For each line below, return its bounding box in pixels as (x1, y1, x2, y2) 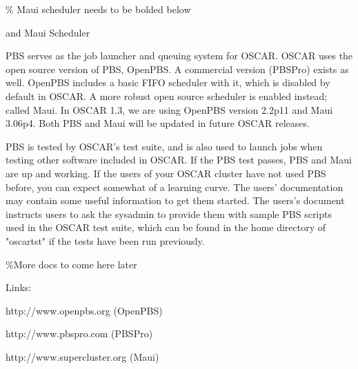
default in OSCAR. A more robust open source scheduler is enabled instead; (6, 88, 328, 103)
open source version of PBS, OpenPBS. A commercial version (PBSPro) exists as (6, 61, 349, 76)
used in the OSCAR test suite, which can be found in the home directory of (6, 220, 326, 235)
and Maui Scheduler (6, 25, 90, 39)
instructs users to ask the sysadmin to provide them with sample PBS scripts (6, 206, 332, 221)
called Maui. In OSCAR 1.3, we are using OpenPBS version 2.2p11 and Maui (6, 102, 333, 117)
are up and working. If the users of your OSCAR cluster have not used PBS (6, 166, 326, 180)
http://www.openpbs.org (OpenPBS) (6, 303, 163, 317)
